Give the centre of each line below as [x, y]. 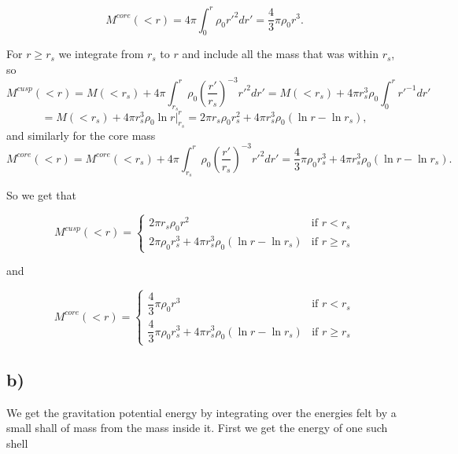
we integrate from [101, 54]
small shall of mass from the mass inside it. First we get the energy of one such [197, 428]
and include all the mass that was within [280, 54]
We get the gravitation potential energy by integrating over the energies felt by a [201, 412]
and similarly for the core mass [81, 135]
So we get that [42, 195]
